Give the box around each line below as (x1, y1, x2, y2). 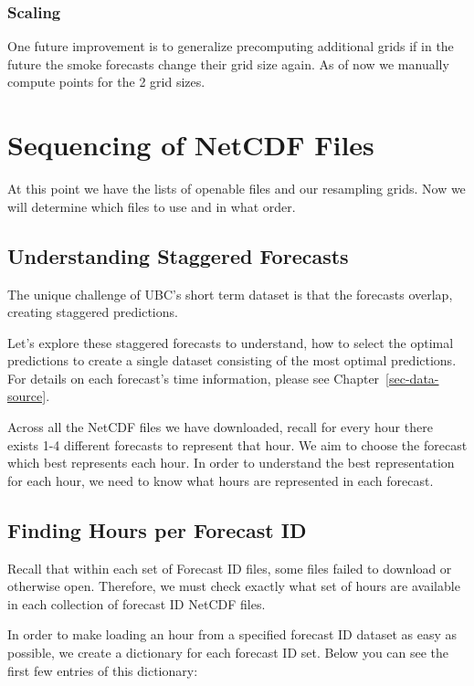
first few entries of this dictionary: (7, 660, 198, 680)
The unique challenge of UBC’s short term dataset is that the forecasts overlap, (7, 284, 453, 303)
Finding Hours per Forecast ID (7, 515, 307, 544)
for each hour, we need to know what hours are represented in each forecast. (7, 470, 434, 490)
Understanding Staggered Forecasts (7, 241, 349, 269)
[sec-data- (385, 368, 439, 387)
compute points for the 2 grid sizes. (7, 72, 205, 91)
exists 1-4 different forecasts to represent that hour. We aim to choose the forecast (7, 435, 468, 454)
